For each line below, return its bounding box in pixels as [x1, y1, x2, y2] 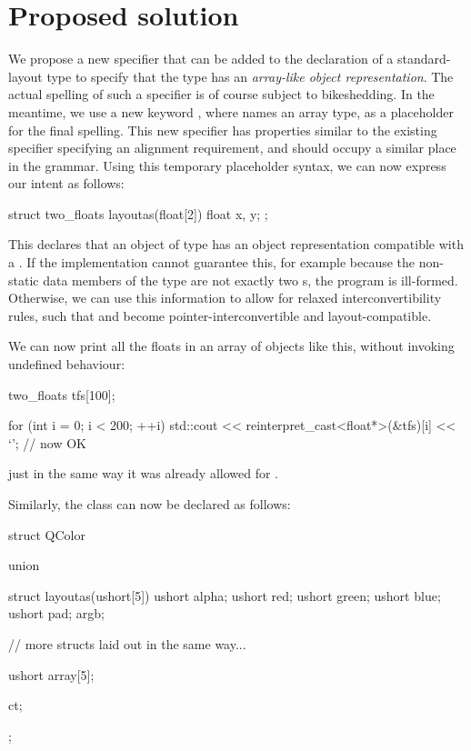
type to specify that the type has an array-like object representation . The [46, 66, 454, 85]
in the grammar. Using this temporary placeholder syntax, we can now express [8, 155, 446, 175]
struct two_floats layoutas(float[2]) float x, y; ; [8, 204, 268, 223]
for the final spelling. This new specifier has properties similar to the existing [8, 120, 437, 139]
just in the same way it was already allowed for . [8, 464, 278, 483]
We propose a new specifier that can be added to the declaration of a [8, 49, 394, 68]
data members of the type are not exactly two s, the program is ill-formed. [43, 270, 458, 289]
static [8, 270, 39, 289]
